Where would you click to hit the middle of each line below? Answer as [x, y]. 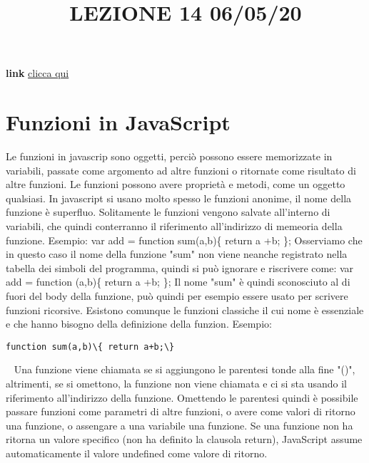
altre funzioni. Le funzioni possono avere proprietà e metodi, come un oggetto [176, 184]
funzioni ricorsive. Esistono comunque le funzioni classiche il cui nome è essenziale [185, 309]
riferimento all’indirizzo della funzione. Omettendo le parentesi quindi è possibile [182, 397]
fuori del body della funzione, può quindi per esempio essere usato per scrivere [177, 296]
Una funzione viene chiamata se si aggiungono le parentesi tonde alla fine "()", [184, 369]
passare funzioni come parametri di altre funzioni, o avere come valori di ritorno [181, 411]
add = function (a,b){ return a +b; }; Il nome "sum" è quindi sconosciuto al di [178, 282]
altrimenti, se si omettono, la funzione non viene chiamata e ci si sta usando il [176, 384]
